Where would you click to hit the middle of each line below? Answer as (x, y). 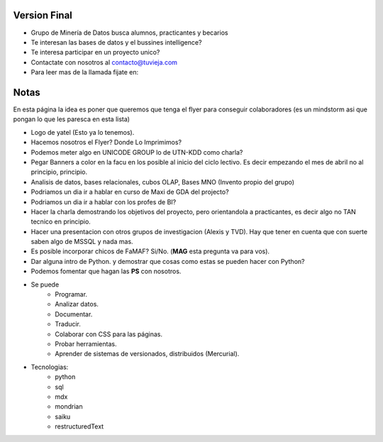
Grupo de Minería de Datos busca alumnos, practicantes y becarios (129, 33)
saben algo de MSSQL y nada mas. (82, 242)
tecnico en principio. (61, 222)
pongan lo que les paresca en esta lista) (72, 119)
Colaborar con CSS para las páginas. (109, 334)
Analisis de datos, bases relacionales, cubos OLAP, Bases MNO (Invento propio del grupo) (162, 182)
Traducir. (68, 324)
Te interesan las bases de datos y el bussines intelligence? (116, 42)
